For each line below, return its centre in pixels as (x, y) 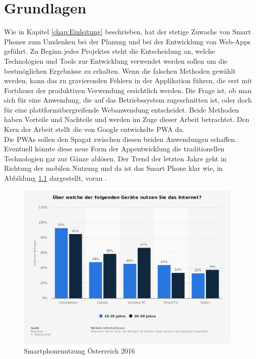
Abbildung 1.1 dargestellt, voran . (55, 178)
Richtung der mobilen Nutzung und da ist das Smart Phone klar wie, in (114, 168)
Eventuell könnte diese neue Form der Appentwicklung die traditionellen (114, 149)
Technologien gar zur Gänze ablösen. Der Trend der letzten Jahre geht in (115, 158)
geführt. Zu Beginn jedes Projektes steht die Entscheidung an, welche (110, 51)
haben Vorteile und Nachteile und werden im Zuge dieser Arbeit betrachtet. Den (127, 119)
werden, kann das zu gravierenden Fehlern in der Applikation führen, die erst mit (128, 80)
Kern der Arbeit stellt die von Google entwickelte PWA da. (94, 129)
